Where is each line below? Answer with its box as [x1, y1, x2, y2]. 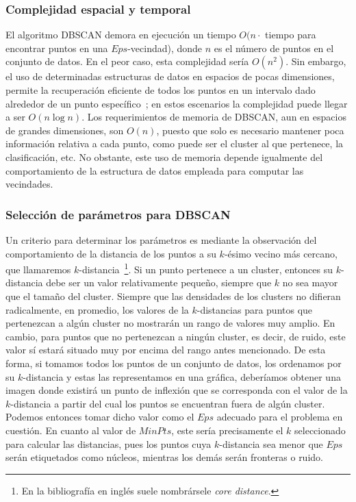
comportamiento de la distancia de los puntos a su [5, 246, 216, 260]
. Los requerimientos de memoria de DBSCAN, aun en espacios [81, 110, 346, 124]
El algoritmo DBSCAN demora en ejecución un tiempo [5, 27, 236, 42]
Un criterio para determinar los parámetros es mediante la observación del [5, 232, 317, 247]
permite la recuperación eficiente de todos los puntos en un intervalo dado [5, 83, 316, 97]
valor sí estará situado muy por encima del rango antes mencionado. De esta [5, 342, 326, 357]
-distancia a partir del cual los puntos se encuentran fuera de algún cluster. [10, 396, 325, 410]
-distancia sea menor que [219, 436, 323, 451]
